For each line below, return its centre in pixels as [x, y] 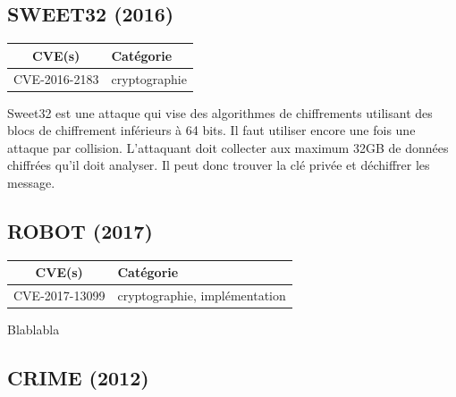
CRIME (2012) [78, 378]
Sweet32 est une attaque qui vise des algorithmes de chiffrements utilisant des [220, 112]
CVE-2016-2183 [56, 78]
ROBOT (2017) [80, 231]
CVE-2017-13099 [59, 296]
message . [31, 183]
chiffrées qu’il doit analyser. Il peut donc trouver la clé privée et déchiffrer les [219, 165]
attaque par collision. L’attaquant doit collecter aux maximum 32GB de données [228, 147]
